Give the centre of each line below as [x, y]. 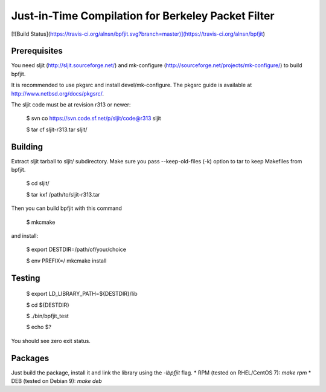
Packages [30, 358]
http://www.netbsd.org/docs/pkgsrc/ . [58, 93]
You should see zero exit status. [51, 341]
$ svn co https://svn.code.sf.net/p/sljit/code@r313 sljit [94, 119]
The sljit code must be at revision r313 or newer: [71, 105]
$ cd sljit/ [38, 183]
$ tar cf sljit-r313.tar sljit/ [57, 129]
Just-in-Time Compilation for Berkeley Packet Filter [143, 16]
